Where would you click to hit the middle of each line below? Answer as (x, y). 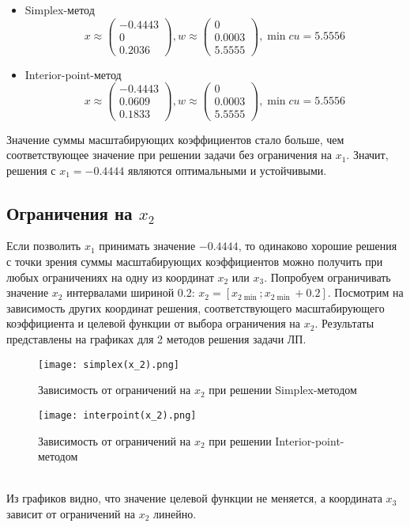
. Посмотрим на (365, 292)
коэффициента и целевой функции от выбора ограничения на (154, 323)
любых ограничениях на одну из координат (110, 277)
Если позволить (44, 246)
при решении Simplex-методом (283, 390)
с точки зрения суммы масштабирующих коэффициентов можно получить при (195, 262)
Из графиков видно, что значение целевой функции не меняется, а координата (194, 498)
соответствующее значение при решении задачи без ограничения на (169, 155)
